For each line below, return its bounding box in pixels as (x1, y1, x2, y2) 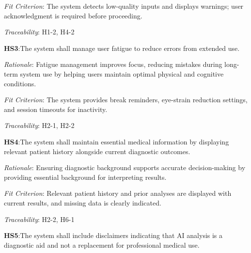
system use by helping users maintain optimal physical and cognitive (20, 68, 224, 79)
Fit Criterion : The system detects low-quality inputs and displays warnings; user (4, 1, 244, 11)
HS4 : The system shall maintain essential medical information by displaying (4, 136, 229, 146)
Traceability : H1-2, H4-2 (4, 27, 75, 37)
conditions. (4, 78, 36, 88)
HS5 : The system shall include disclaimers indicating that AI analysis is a (4, 230, 223, 240)
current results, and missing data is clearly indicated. (4, 197, 161, 207)
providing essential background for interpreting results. (4, 172, 167, 182)
